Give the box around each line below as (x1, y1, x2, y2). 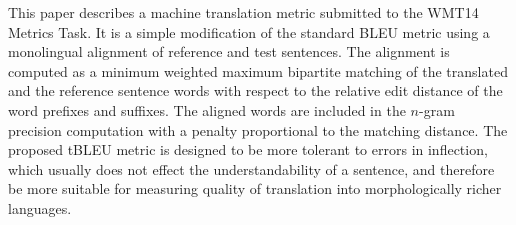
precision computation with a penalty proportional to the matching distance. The (8, 119, 508, 140)
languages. (8, 197, 72, 218)
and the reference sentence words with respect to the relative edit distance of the (8, 80, 503, 101)
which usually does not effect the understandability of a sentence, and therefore (8, 158, 495, 179)
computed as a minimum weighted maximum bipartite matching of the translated (8, 60, 508, 81)
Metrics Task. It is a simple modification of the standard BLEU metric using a (8, 21, 490, 42)
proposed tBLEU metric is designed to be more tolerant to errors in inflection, (8, 139, 488, 160)
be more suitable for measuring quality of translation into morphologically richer (8, 178, 502, 199)
